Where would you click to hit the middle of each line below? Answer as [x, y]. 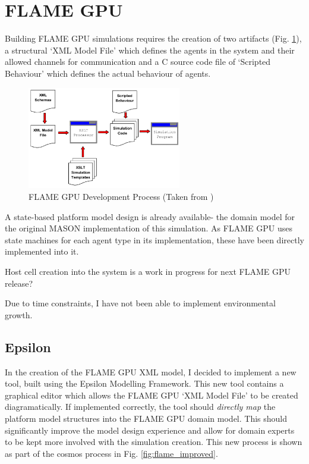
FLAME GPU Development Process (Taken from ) [121, 196]
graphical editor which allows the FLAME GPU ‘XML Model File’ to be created [152, 395]
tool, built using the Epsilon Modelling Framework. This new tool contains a [144, 383]
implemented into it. [42, 251]
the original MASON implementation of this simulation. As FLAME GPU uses [149, 228]
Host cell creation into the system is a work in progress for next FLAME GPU [148, 271]
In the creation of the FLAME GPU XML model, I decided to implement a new [151, 371]
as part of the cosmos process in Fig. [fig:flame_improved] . [111, 453]
